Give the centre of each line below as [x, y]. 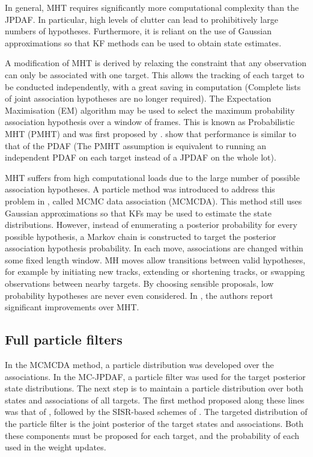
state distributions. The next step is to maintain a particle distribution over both [154, 388]
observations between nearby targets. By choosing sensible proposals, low [139, 284]
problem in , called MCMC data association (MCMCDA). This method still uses [153, 201]
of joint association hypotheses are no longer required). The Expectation [138, 98]
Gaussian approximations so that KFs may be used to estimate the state [138, 213]
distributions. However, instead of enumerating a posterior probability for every [151, 225]
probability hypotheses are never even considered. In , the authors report [139, 295]
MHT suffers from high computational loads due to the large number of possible [152, 177]
